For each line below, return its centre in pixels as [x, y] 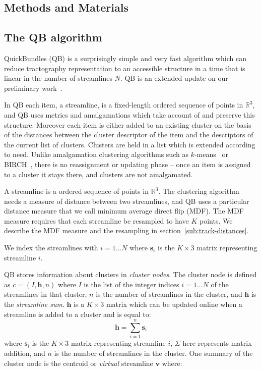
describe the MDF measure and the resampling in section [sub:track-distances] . [126, 230]
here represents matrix [217, 343]
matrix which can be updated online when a [174, 304]
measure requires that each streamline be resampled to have [96, 220]
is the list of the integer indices [132, 284]
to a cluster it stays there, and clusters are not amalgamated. [99, 174]
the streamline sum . [34, 304]
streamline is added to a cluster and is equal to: [78, 314]
